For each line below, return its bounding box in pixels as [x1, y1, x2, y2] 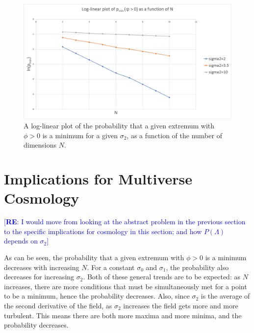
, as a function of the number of [127, 130, 222, 140]
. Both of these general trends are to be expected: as [83, 272, 240, 282]
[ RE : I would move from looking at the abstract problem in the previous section [4, 216, 246, 227]
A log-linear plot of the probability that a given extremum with [24, 121, 215, 131]
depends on [4, 236, 38, 246]
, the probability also [166, 262, 229, 272]
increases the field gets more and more [123, 300, 238, 310]
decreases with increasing [4, 262, 79, 272]
